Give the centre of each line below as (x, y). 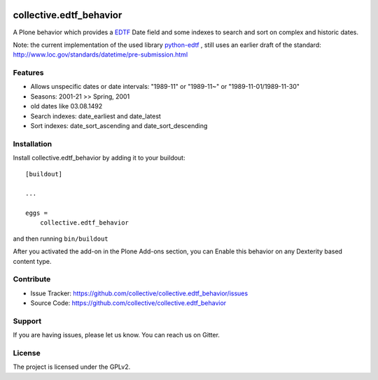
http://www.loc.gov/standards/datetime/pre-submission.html (100, 55)
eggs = (37, 213)
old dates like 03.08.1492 (66, 106)
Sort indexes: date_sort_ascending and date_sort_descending (119, 126)
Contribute (32, 279)
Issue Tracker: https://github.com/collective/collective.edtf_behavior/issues (139, 293)
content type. (32, 261)
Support (27, 321)
